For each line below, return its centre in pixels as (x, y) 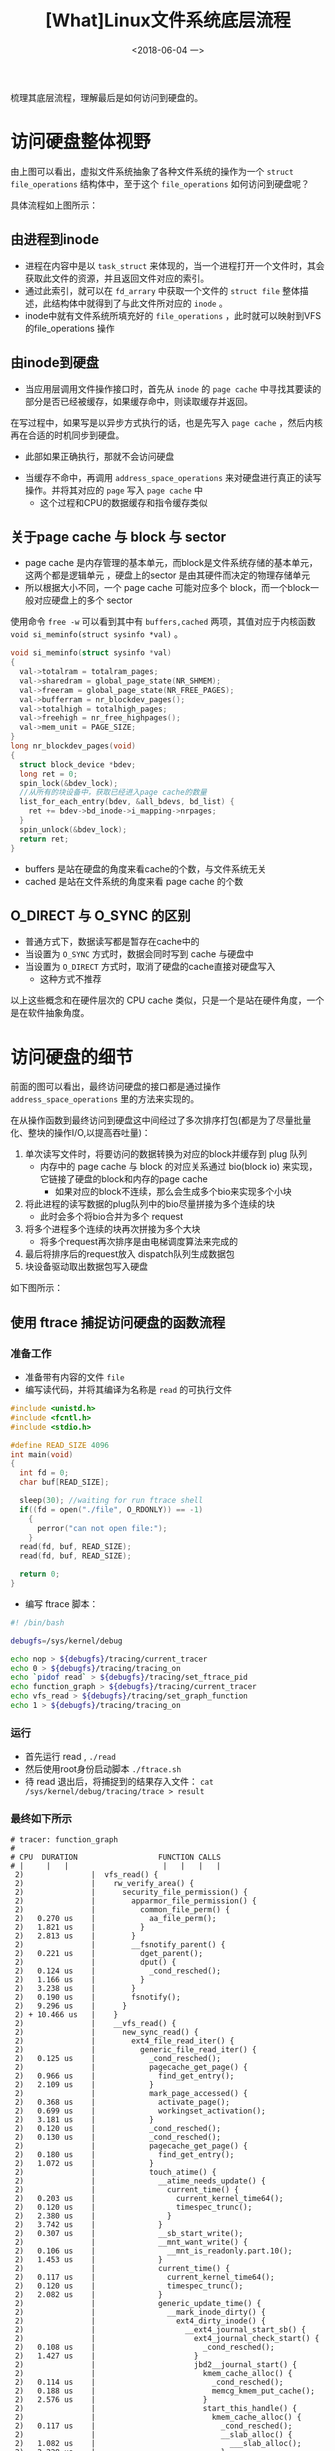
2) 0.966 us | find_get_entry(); (124, 2076)
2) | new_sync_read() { (106, 2032)
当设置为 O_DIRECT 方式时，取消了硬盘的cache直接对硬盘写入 (150, 967)
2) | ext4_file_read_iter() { (124, 2041)
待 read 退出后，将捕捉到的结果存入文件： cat (119, 1782)
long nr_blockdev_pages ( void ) (73, 746)
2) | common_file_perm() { (122, 1910)
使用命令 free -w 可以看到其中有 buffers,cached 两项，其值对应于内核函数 (163, 622)
